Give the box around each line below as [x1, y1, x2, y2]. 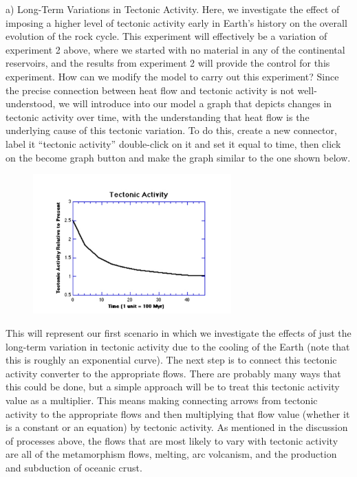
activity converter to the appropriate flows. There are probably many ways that [6, 366, 341, 380]
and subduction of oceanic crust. [6, 460, 142, 474]
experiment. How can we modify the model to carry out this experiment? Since [6, 69, 339, 83]
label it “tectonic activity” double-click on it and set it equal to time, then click [6, 136, 341, 151]
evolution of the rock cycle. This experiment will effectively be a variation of [6, 29, 327, 43]
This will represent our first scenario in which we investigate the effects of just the [6, 326, 351, 340]
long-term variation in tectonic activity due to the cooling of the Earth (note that [6, 339, 350, 353]
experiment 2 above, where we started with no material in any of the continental [6, 42, 345, 56]
